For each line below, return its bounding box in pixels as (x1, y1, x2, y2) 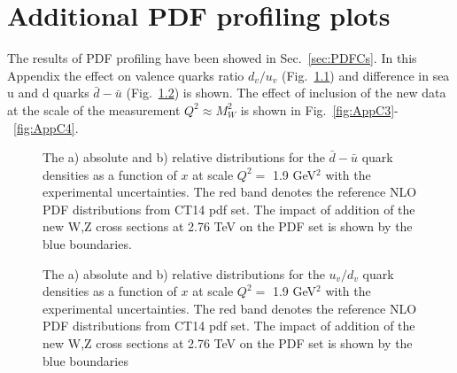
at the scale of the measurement (7, 100, 181, 119)
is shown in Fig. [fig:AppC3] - (240, 100, 399, 119)
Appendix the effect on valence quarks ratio (7, 66, 244, 84)
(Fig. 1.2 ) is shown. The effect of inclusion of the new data (126, 83, 446, 102)
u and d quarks (7, 83, 89, 102)
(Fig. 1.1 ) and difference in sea (282, 66, 450, 84)
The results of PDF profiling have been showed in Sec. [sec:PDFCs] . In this (7, 49, 417, 67)
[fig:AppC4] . (13, 118, 79, 136)
